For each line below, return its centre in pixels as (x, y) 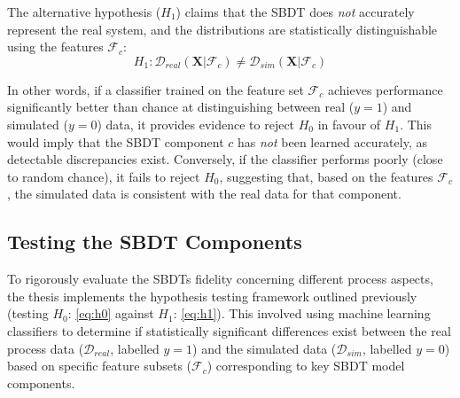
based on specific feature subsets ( (100, 366)
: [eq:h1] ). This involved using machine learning (302, 313)
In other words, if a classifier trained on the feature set (156, 89)
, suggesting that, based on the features (326, 176)
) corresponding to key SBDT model (306, 366)
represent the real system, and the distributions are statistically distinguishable (222, 29)
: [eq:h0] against (111, 313)
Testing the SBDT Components (155, 242)
